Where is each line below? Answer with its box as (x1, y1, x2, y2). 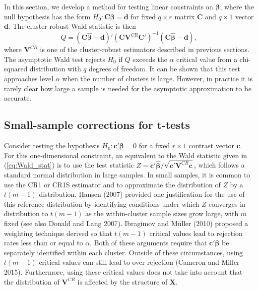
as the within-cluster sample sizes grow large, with (85, 208, 239, 219)
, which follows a (194, 160, 245, 170)
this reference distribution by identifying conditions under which (4, 198, 199, 209)
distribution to (4, 208, 48, 219)
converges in (208, 198, 246, 209)
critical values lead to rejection (149, 228, 243, 238)
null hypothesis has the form (4, 11, 91, 21)
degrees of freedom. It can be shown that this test (89, 63, 240, 74)
